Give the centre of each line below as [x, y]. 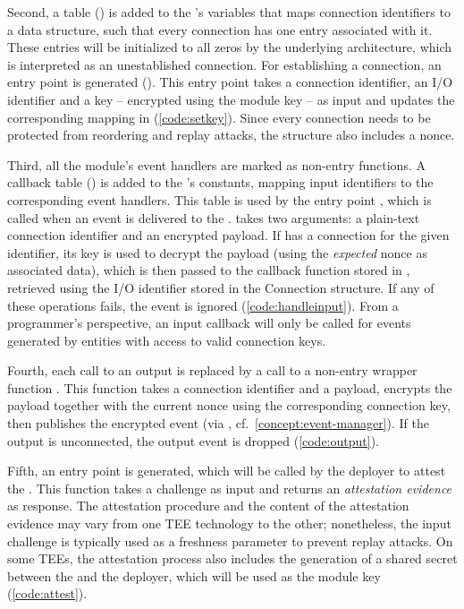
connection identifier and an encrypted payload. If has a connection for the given [228, 235]
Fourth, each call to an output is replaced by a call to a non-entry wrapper [212, 370]
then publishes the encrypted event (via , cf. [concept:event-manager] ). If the [218, 423]
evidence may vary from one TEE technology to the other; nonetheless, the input [229, 523]
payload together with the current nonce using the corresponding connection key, [229, 405]
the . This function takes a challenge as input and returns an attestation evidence [230, 488]
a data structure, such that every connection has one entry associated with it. [220, 29]
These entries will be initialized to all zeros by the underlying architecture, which [230, 47]
